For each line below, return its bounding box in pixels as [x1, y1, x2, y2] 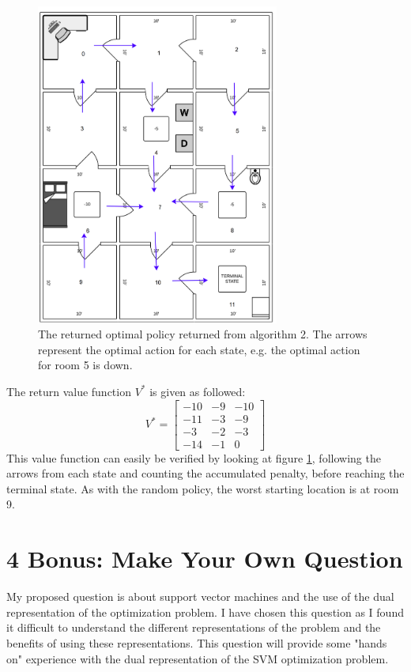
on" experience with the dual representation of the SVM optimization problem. [6, 650, 389, 666]
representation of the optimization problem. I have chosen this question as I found [6, 603, 404, 620]
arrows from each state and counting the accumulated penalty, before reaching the [6, 465, 405, 481]
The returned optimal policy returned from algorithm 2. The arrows [38, 326, 368, 342]
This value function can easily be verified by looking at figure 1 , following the [6, 449, 381, 466]
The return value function [6, 383, 131, 399]
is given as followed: [149, 383, 246, 399]
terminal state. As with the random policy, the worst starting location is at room [6, 480, 399, 496]
